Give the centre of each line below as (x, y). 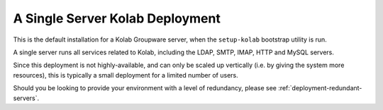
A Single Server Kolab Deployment (117, 18)
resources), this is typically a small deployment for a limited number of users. (126, 75)
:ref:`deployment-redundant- (320, 88)
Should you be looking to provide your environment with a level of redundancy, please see (145, 88)
